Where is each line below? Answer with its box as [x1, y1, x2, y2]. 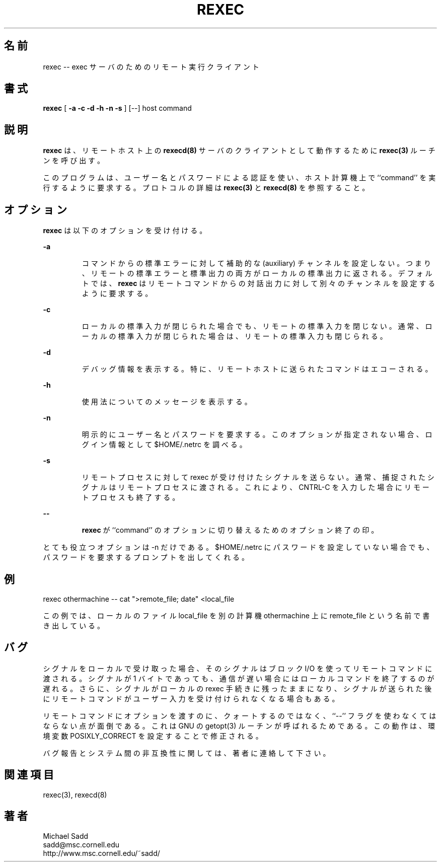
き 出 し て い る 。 [43, 621, 105, 630]
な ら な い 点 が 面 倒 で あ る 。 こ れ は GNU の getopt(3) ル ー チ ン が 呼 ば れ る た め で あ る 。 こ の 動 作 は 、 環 [43, 721, 435, 730]
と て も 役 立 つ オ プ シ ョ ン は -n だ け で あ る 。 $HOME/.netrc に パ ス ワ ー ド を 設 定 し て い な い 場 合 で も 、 [43, 543, 434, 552]
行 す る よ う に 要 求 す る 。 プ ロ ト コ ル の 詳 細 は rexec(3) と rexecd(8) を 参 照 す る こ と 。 [43, 183, 370, 192]
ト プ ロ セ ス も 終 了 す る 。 [82, 493, 180, 502]
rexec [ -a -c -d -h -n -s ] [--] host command [43, 104, 192, 113]
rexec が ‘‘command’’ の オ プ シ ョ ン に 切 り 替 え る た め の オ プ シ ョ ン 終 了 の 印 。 [82, 526, 379, 535]
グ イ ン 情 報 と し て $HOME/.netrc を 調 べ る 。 [82, 440, 247, 449]
